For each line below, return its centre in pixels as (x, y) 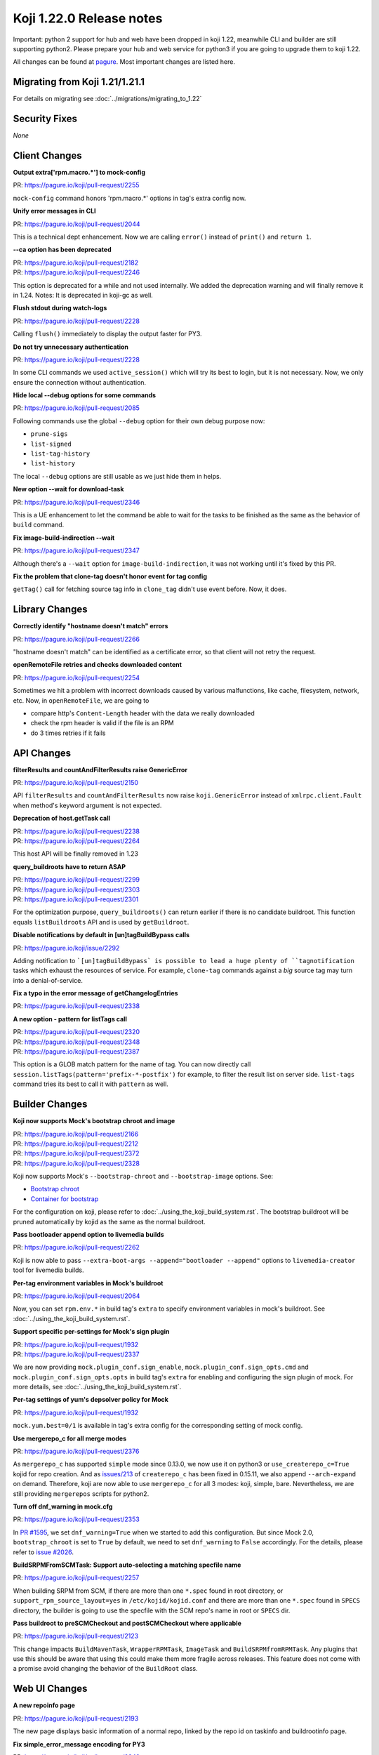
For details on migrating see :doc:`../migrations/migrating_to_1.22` (107, 99)
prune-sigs (49, 434)
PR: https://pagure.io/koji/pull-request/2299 (77, 880)
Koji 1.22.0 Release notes (88, 18)
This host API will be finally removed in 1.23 (75, 854)
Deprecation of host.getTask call (62, 819)
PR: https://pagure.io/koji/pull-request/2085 (77, 408)
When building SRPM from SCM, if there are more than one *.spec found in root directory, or (148, 1591)
